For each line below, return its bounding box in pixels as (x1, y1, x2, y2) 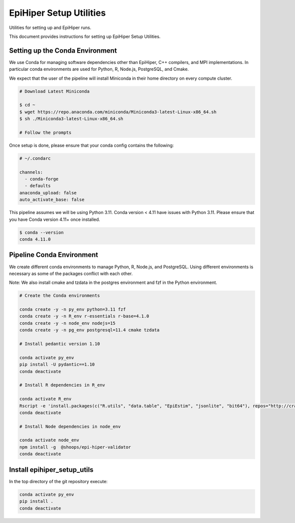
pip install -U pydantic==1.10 (19, 362, 95, 368)
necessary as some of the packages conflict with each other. (9, 271, 133, 277)
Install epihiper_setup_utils (9, 465, 93, 474)
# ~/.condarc (19, 155, 51, 161)
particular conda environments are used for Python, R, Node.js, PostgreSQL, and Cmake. (9, 66, 189, 72)
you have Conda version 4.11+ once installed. (9, 216, 100, 222)
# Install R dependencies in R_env (19, 382, 105, 388)
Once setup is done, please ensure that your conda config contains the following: (9, 142, 174, 148)
